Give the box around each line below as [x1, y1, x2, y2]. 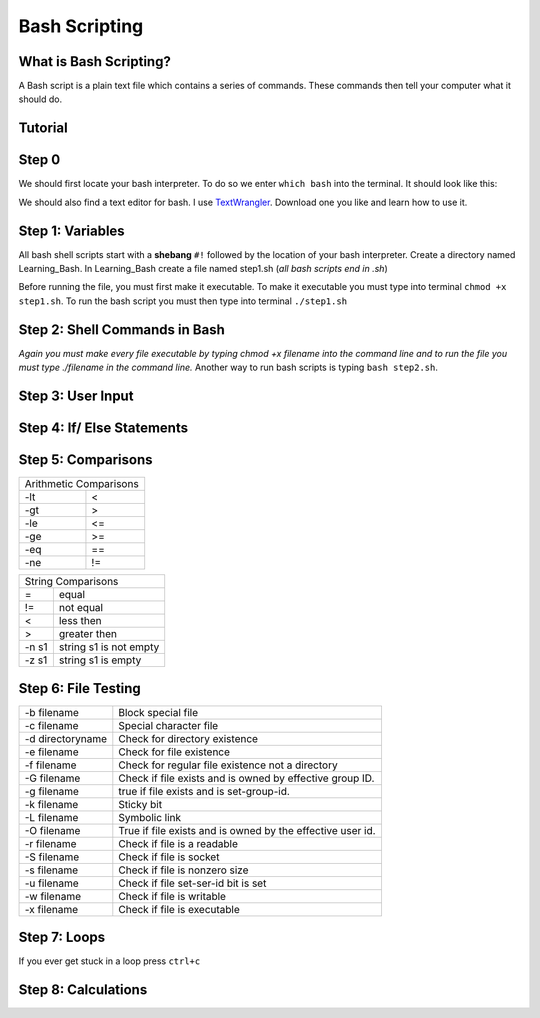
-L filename [24, 810, 79, 824]
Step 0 [18, 151, 61, 169]
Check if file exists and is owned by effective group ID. [118, 771, 375, 785]
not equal [58, 601, 104, 615]
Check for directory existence [118, 731, 259, 745]
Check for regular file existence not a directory [118, 758, 339, 772]
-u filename [24, 876, 79, 890]
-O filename [24, 823, 81, 837]
